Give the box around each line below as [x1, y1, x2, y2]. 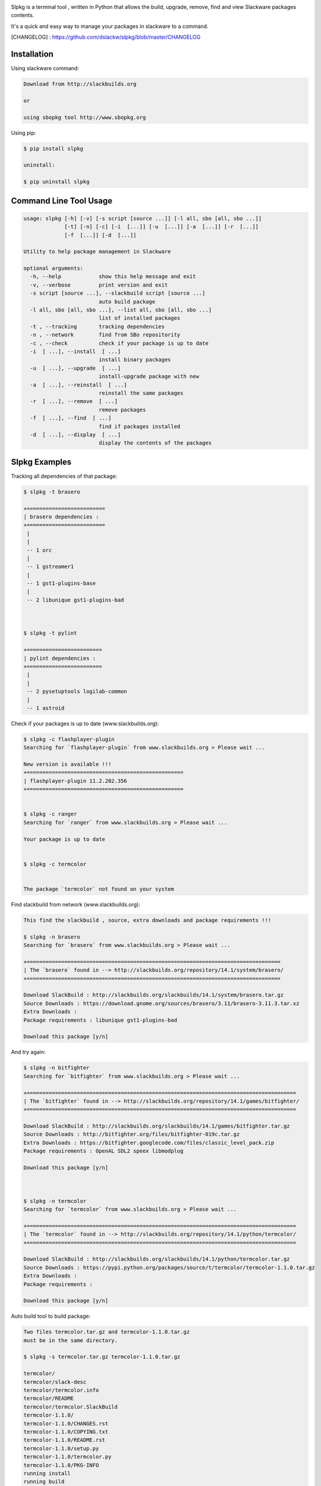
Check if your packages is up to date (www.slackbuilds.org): [11, 720, 159, 727]
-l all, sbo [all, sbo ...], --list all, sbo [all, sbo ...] [30, 307, 212, 313]
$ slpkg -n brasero [23, 933, 80, 940]
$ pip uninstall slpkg [23, 178, 90, 185]
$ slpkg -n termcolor [23, 1198, 87, 1204]
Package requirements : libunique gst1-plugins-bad [23, 1016, 178, 1024]
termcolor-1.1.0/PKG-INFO [23, 1462, 99, 1468]
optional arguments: [23, 265, 83, 272]
